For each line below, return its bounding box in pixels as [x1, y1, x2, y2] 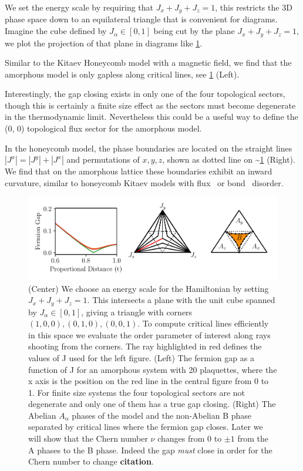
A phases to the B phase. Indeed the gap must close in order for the [28, 443, 272, 456]
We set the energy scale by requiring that [5, 1, 154, 13]
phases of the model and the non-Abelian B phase [72, 409, 252, 421]
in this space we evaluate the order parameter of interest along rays [28, 328, 271, 341]
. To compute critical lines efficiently [137, 317, 269, 329]
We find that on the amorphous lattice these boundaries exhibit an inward [5, 165, 272, 177]
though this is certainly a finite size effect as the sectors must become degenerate [5, 99, 296, 111]
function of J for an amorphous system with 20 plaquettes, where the [28, 363, 277, 375]
